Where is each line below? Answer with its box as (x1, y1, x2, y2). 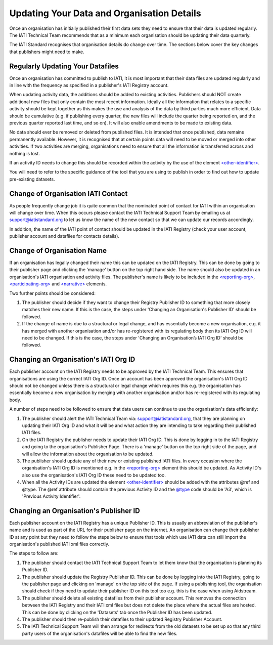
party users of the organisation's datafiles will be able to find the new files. (22, 630, 178, 636)
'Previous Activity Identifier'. (22, 493, 81, 499)
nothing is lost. (9, 150, 40, 156)
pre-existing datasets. (9, 176, 55, 182)
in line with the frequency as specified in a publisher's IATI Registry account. (9, 82, 169, 89)
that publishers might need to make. (9, 49, 84, 55)
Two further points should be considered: (9, 290, 96, 296)
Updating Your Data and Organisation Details (9, 8, 202, 19)
